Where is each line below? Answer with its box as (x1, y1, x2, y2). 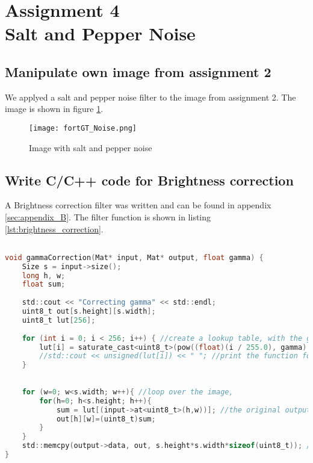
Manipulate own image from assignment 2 (5, 62, 271, 81)
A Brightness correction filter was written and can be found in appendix (5, 199, 271, 211)
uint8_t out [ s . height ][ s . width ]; (22, 307, 156, 316)
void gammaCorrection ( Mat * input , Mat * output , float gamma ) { (5, 253, 264, 262)
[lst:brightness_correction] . (5, 222, 104, 235)
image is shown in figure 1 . (5, 102, 104, 115)
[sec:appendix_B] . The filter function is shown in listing (5, 211, 211, 223)
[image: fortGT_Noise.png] (29, 123, 137, 132)
